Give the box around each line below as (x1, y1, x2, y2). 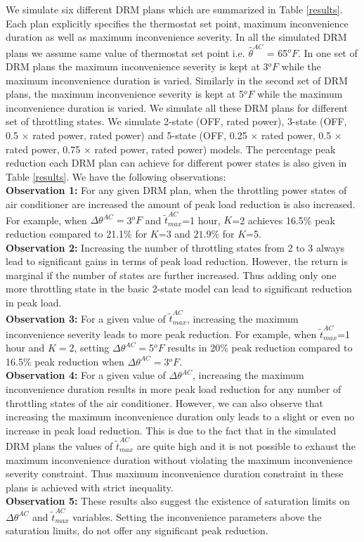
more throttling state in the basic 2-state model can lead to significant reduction (6, 281, 352, 296)
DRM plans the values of (6, 439, 113, 453)
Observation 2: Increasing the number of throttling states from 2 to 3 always (6, 240, 345, 254)
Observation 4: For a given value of (6, 368, 166, 382)
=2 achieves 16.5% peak (232, 212, 335, 227)
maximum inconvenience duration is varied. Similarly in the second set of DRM (6, 72, 348, 87)
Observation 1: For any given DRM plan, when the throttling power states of (6, 183, 347, 198)
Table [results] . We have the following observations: (6, 169, 226, 183)
